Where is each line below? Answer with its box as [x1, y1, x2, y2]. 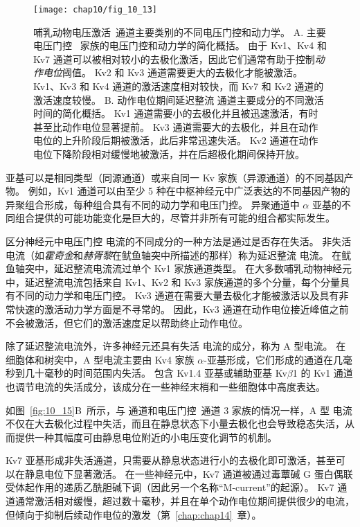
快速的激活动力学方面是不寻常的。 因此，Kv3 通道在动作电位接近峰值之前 [15, 301, 349, 316]
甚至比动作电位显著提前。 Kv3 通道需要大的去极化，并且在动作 [33, 119, 318, 134]
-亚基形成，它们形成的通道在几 [204, 352, 343, 366]
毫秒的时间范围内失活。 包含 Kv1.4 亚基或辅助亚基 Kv [44, 366, 287, 380]
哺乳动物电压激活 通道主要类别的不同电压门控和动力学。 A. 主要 [33, 24, 326, 39]
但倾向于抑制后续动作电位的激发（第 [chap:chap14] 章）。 [6, 507, 262, 521]
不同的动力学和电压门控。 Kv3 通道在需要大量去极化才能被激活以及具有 [15, 288, 339, 303]
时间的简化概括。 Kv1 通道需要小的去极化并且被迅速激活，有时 [33, 106, 318, 120]
